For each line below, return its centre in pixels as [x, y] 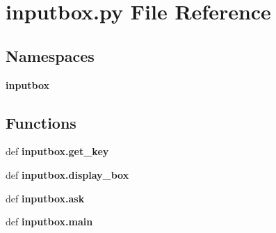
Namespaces [50, 55]
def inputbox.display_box [67, 174]
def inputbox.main [49, 222]
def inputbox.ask [45, 198]
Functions [41, 122]
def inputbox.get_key [57, 151]
